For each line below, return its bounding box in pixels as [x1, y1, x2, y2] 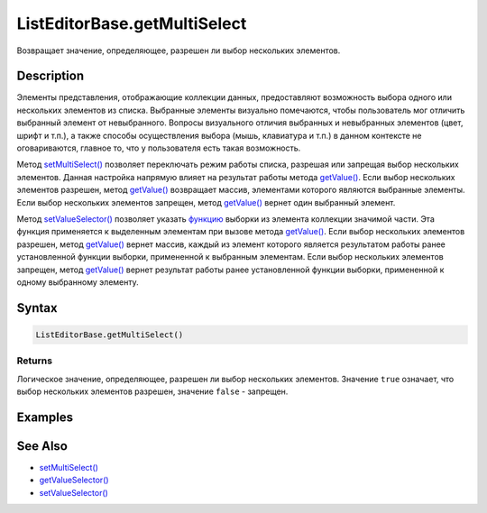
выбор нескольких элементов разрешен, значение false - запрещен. [16, 386, 289, 397]
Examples [16, 409, 74, 425]
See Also [16, 438, 68, 453]
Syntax [16, 300, 58, 316]
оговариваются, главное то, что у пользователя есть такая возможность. [16, 142, 301, 153]
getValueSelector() [39, 474, 109, 486]
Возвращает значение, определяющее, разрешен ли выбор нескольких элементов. [16, 45, 341, 56]
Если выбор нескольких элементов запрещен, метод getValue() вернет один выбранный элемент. [16, 197, 396, 207]
